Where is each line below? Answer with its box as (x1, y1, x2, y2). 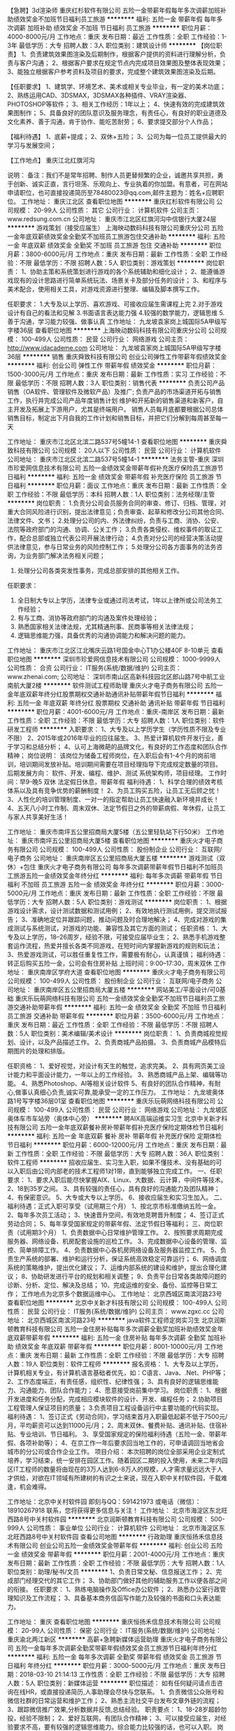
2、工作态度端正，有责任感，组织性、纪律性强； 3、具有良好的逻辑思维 (7, 1378, 213, 1385)
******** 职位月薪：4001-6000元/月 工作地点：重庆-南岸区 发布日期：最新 (7, 708, 225, 715)
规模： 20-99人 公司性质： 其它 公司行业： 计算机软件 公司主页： (13, 206, 201, 214)
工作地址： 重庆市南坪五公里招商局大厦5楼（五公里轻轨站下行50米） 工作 (7, 828, 218, 836)
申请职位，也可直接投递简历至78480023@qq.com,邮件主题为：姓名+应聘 (7, 189, 218, 196)
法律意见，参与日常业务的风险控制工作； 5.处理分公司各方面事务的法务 (13, 543, 217, 551)
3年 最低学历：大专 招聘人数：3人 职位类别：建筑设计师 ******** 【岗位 (7, 41, 217, 49)
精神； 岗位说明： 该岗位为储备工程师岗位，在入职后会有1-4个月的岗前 (7, 751, 211, 760)
